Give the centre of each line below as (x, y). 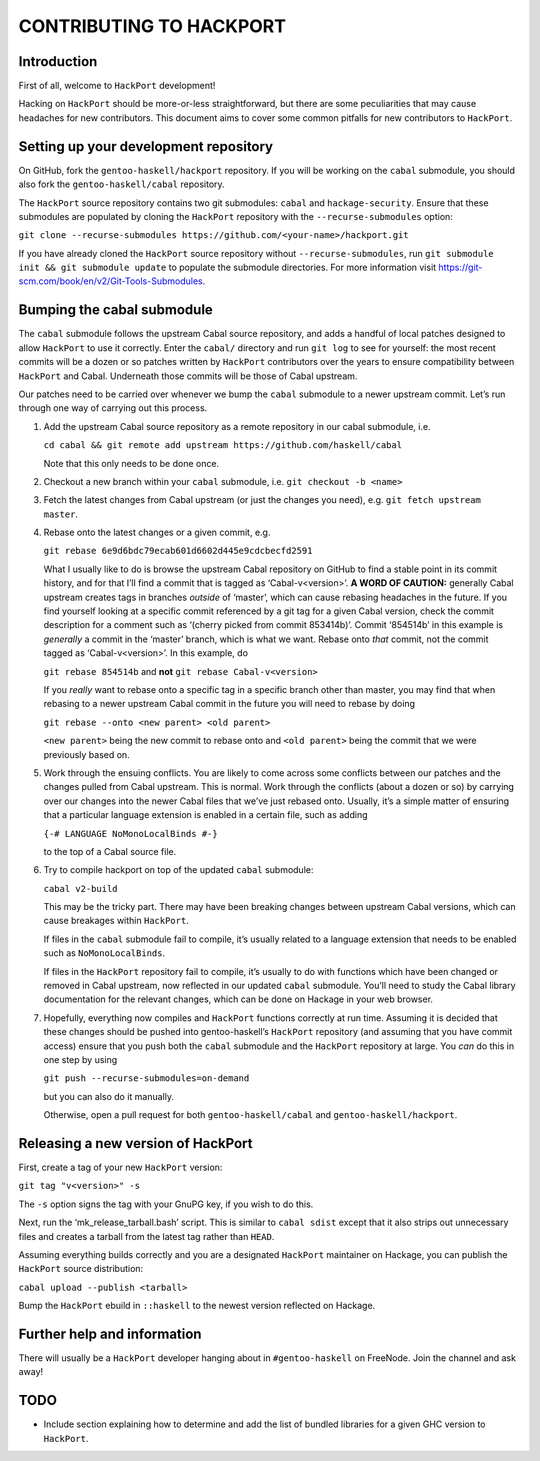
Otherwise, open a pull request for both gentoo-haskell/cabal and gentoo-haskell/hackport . (250, 1115)
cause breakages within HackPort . (116, 921)
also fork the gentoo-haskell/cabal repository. (121, 184)
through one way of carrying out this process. (113, 408)
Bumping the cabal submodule (116, 310)
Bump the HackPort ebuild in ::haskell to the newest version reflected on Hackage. (197, 1306)
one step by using (80, 1059)
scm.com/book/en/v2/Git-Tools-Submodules (111, 281)
